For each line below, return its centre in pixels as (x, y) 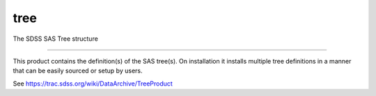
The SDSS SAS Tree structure (56, 39)
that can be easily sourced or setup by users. (78, 71)
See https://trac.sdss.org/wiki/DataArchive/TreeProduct (93, 84)
